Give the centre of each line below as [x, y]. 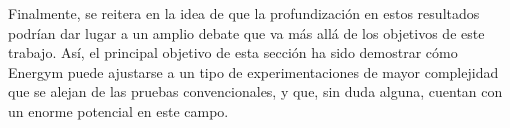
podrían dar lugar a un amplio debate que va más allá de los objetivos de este [246, 32]
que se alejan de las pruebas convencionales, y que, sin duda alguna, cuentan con [255, 91]
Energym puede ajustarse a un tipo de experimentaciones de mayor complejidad [253, 71]
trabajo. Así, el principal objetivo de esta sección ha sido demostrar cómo [233, 52]
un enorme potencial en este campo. [118, 110]
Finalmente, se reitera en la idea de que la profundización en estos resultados [244, 13]
